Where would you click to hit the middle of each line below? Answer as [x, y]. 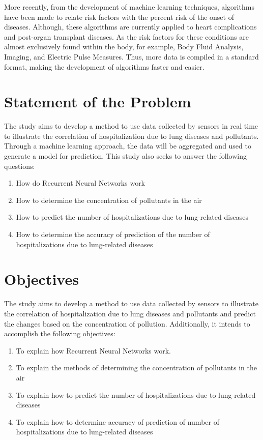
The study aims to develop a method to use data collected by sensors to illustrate [131, 303]
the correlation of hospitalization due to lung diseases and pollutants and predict [130, 313]
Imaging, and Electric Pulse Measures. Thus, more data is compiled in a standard [131, 56]
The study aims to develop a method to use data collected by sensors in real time [131, 126]
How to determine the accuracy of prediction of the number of [113, 234]
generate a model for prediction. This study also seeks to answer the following [125, 156]
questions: [20, 166]
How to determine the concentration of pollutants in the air [109, 200]
